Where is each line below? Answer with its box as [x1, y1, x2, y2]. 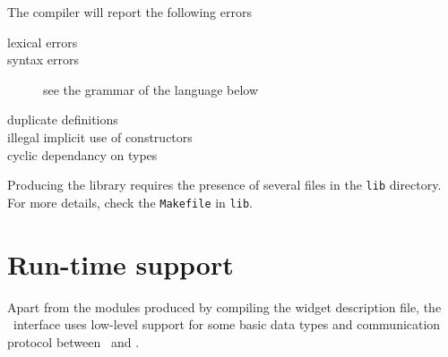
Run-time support [7, 245, 234, 282]
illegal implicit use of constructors [7, 127, 193, 146]
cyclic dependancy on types [7, 145, 158, 164]
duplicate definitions [7, 110, 118, 129]
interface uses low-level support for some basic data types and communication [13, 315, 441, 334]
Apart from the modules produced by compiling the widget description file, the [7, 297, 442, 316]
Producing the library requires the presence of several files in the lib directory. [7, 175, 442, 194]
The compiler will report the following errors [7, 3, 252, 21]
